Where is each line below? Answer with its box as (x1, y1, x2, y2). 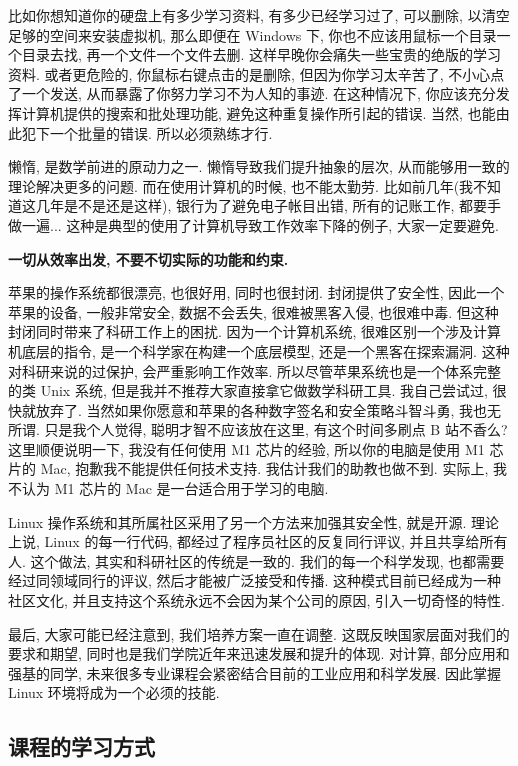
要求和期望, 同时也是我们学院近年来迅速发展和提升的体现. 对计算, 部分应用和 (8, 643, 510, 664)
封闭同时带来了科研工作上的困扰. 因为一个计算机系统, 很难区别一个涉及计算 (8, 321, 502, 342)
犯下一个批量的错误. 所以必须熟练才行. (21, 122, 273, 143)
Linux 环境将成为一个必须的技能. (8, 682, 220, 703)
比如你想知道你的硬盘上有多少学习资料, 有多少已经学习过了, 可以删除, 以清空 (8, 5, 510, 25)
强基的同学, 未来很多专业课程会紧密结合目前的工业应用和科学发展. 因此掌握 (8, 662, 502, 683)
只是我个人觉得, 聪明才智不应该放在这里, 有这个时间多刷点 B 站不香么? (44, 419, 508, 440)
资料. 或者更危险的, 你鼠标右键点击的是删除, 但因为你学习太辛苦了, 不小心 (8, 63, 491, 84)
